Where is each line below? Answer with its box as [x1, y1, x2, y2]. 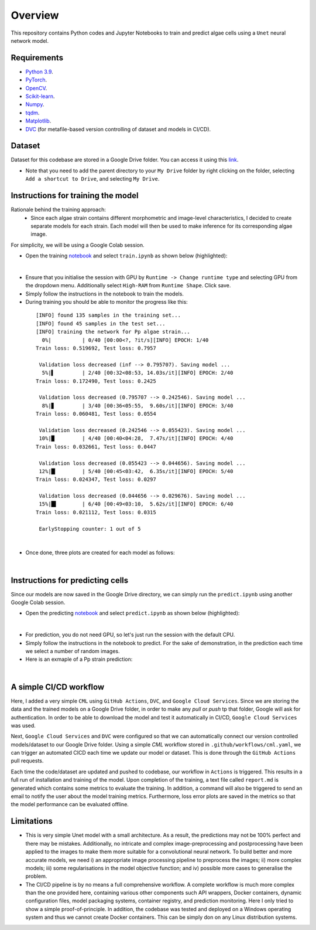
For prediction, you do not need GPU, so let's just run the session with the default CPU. [25, 631, 235, 639]
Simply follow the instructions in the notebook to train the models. [25, 290, 184, 297]
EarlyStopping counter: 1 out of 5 [39, 525, 141, 532]
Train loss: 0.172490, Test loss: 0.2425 [36, 378, 156, 384]
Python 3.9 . [25, 68, 54, 75]
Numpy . [25, 101, 44, 108]
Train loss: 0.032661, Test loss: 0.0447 [36, 443, 156, 450]
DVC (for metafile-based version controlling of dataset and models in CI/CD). [25, 125, 211, 133]
